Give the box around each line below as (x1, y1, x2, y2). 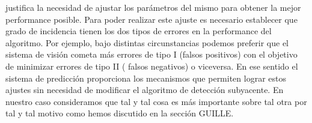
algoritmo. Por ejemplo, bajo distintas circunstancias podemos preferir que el (5, 36, 289, 49)
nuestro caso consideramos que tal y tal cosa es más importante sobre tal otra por (5, 95, 307, 107)
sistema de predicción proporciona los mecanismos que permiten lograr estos (5, 71, 287, 84)
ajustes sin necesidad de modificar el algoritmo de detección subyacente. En (5, 83, 284, 96)
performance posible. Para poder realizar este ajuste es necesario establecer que (5, 13, 298, 25)
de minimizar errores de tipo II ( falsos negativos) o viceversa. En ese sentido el (5, 59, 298, 72)
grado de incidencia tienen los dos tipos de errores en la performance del (5, 25, 272, 37)
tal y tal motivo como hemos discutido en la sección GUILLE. (5, 107, 234, 119)
